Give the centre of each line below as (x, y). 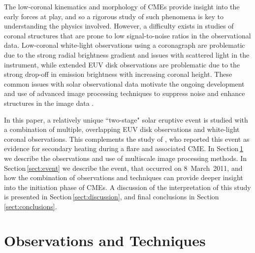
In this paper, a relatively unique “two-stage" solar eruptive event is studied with (126, 119)
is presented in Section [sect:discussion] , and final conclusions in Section (112, 197)
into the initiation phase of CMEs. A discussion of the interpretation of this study (127, 187)
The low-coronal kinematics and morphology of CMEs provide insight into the (122, 6)
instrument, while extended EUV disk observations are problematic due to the (122, 64)
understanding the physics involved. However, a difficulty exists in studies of (119, 26)
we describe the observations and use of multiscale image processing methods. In (126, 158)
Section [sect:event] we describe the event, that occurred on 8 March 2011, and (123, 168)
